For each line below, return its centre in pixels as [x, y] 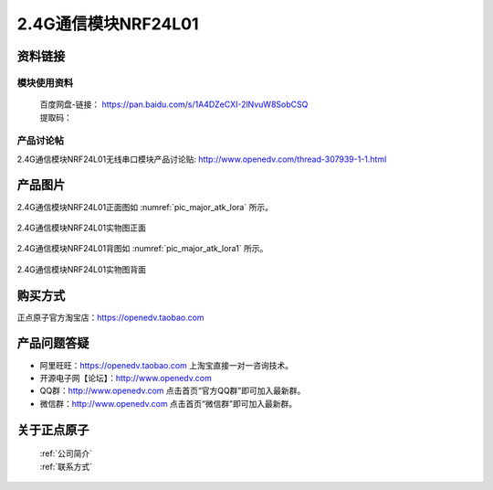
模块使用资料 [45, 82]
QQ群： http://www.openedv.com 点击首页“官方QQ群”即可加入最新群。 [173, 391]
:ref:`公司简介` [66, 453]
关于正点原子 [53, 430]
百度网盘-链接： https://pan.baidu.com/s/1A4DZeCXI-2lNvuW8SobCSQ [174, 104]
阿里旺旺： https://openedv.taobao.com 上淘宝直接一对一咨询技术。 [167, 365]
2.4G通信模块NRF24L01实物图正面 [81, 228]
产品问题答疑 [53, 343]
